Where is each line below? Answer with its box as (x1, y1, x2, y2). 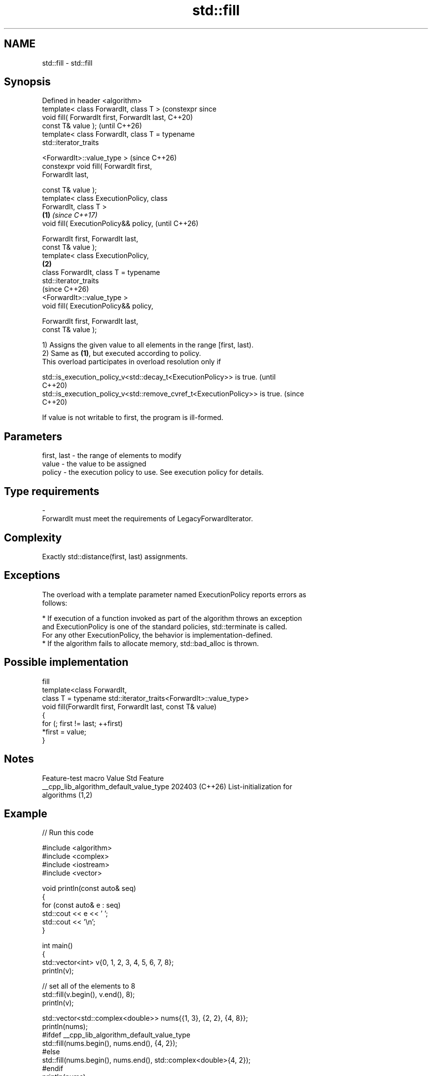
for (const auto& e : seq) (42, 901, 121, 910)
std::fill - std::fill (42, 58, 93, 67)
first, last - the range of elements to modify (42, 451, 181, 460)
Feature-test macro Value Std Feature (42, 773, 164, 782)
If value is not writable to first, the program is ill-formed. (42, 413, 223, 422)
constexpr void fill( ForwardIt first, (42, 162, 152, 171)
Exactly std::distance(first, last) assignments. (42, 552, 188, 561)
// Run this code (42, 828, 94, 837)
